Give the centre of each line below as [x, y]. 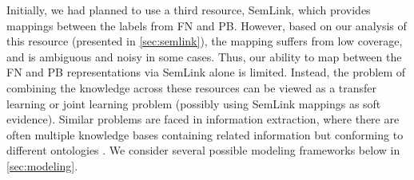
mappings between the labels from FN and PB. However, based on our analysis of [207, 25]
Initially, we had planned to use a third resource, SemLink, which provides [189, 10]
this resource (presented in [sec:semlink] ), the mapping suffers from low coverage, [205, 41]
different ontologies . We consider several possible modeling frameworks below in [203, 150]
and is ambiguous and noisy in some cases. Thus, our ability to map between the [204, 56]
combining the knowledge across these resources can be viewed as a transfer [192, 87]
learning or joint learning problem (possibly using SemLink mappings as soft [194, 103]
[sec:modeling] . [42, 165]
